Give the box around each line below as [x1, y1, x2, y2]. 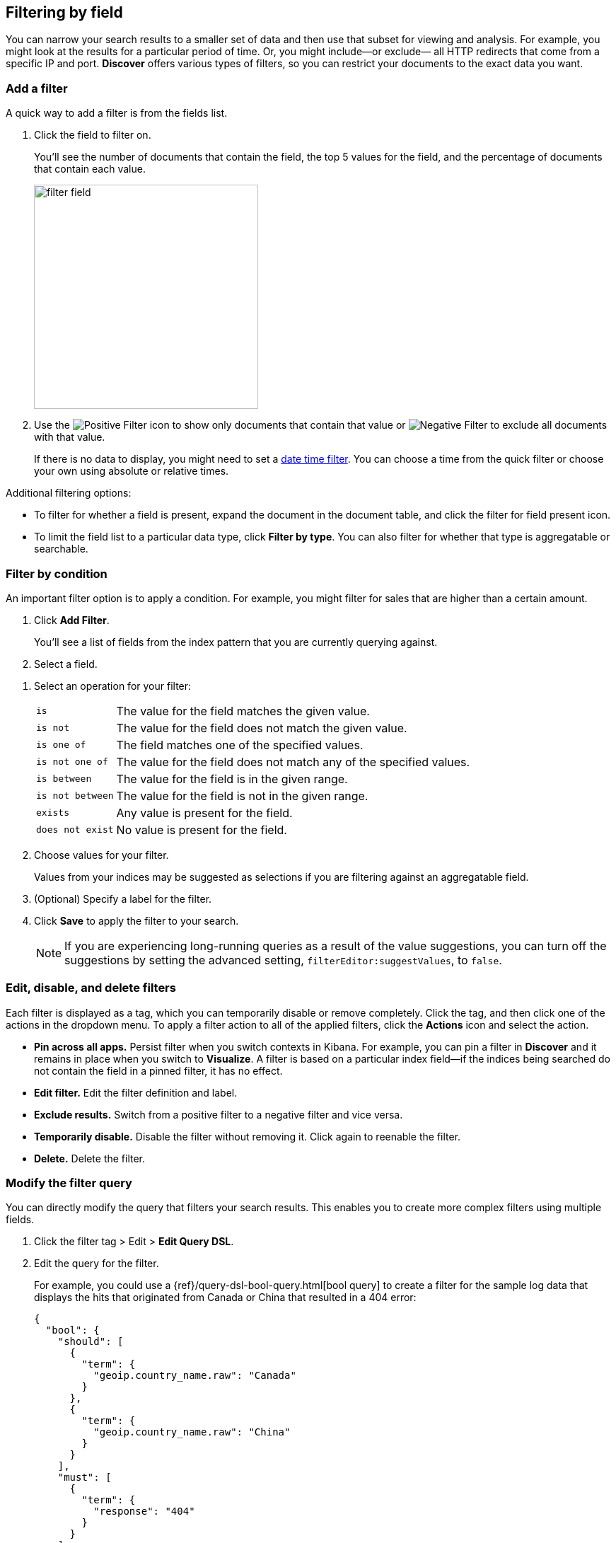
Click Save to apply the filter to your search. [34, 914, 239, 927]
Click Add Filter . [34, 613, 110, 626]
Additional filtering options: [6, 487, 132, 499]
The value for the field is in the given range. [116, 771, 348, 786]
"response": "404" [93, 1506, 195, 1518]
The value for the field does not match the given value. [116, 720, 407, 735]
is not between [36, 790, 114, 802]
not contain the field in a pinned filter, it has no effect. [34, 1064, 283, 1077]
